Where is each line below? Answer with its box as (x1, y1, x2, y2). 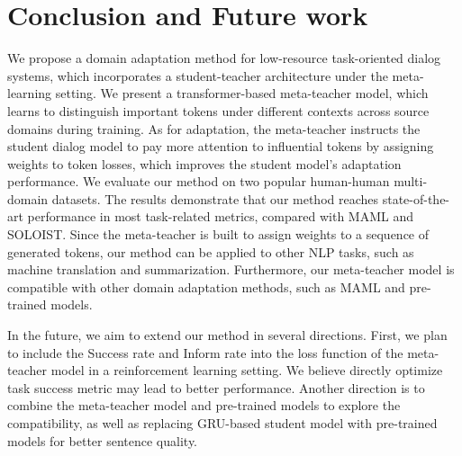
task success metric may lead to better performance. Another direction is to (7, 378, 425, 397)
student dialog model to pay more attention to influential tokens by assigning (7, 137, 434, 156)
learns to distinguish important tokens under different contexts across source (7, 101, 430, 120)
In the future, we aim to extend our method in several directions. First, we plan (7, 326, 448, 344)
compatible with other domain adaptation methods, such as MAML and (7, 277, 405, 296)
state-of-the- (382, 189, 450, 208)
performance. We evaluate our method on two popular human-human (7, 172, 390, 191)
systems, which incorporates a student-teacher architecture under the (7, 66, 388, 85)
